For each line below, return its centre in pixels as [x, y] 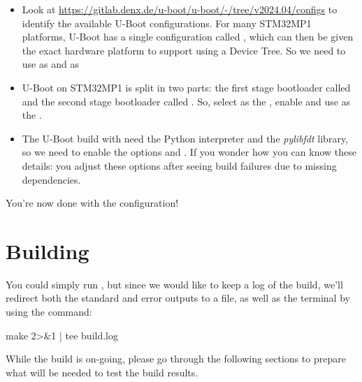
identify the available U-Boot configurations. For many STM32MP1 [167, 23]
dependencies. [51, 179]
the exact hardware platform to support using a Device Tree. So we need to [184, 50]
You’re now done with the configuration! [92, 203]
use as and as [50, 64]
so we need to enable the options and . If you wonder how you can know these [189, 152]
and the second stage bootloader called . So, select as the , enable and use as [186, 101]
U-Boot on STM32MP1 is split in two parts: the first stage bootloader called [186, 87]
